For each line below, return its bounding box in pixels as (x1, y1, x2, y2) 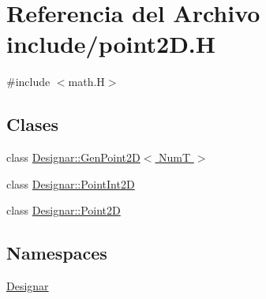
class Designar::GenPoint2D (6, 149, 140, 166)
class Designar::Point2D (6, 202, 121, 219)
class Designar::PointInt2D (6, 175, 135, 192)
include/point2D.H (6, 28, 215, 60)
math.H (68, 73, 105, 90)
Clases (6, 112, 59, 136)
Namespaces (6, 241, 107, 265)
